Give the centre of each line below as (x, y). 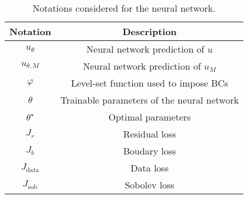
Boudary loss (149, 151)
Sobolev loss (150, 185)
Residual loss (149, 134)
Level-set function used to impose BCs (150, 83)
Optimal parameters (150, 117)
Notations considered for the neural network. (124, 8)
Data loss (150, 168)
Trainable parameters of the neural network (150, 100)
